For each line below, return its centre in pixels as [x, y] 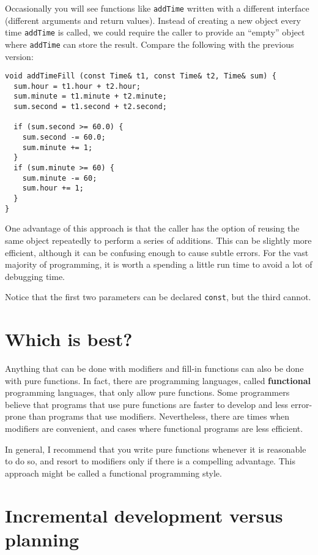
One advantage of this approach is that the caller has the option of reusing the [152, 228]
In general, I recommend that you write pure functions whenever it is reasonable [156, 449]
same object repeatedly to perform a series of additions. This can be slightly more [158, 240]
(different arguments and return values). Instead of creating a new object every [153, 20]
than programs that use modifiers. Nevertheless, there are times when [159, 416]
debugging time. [35, 276]
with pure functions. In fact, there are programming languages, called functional [158, 380]
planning [42, 539]
